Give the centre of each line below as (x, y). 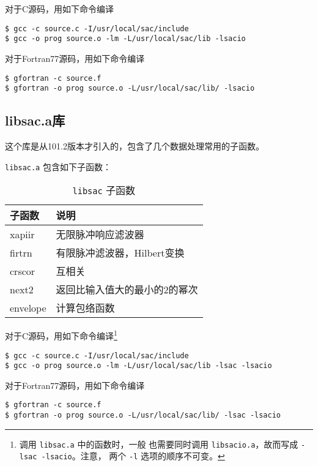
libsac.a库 (35, 120)
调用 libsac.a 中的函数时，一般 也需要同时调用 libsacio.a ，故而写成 (159, 444)
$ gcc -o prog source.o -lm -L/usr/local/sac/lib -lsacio (125, 39)
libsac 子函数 (104, 190)
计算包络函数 (85, 308)
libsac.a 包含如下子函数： (58, 166)
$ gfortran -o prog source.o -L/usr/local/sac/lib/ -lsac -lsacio (143, 415)
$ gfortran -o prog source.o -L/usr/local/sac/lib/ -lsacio (130, 88)
